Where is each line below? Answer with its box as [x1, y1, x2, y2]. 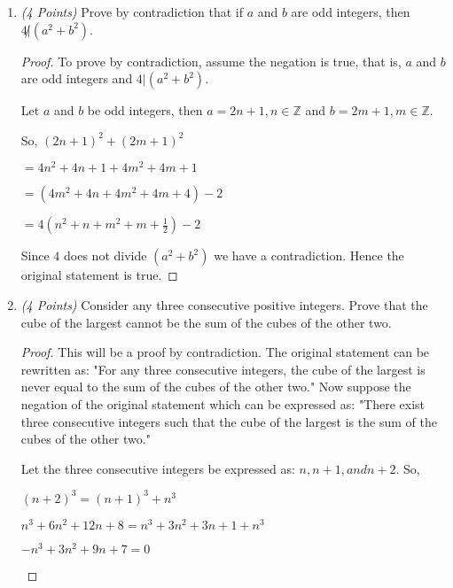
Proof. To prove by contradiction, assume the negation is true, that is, [20, 51, 402, 70]
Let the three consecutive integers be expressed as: [20, 459, 295, 477]
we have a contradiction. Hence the [214, 246, 404, 265]
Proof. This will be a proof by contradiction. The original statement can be [20, 343, 430, 361]
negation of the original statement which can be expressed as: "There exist [20, 395, 426, 414]
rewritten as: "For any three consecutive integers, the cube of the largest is [20, 360, 426, 378]
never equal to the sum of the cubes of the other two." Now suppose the [20, 377, 411, 396]
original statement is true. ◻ [20, 266, 178, 284]
